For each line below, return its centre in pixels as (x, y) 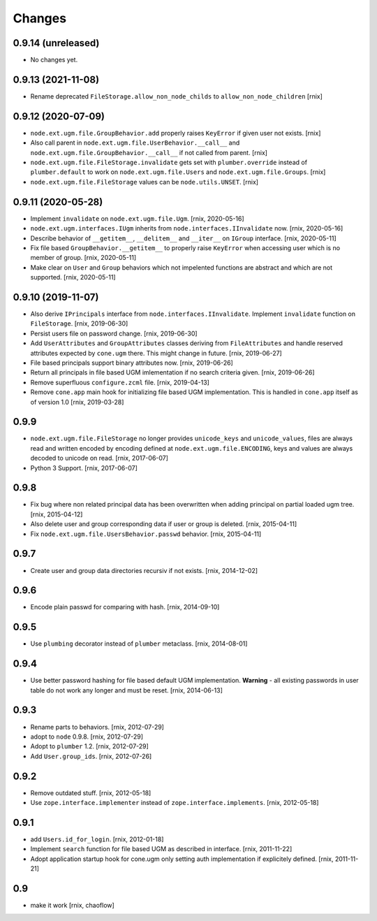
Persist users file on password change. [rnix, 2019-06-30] (114, 333)
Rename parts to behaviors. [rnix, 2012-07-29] (97, 727)
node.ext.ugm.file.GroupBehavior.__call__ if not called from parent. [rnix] (149, 152)
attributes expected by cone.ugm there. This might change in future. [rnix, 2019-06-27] (156, 353)
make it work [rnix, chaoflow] (72, 906)
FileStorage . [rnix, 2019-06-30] (79, 324)
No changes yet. (54, 60)
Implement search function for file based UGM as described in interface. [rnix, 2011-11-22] (161, 849)
